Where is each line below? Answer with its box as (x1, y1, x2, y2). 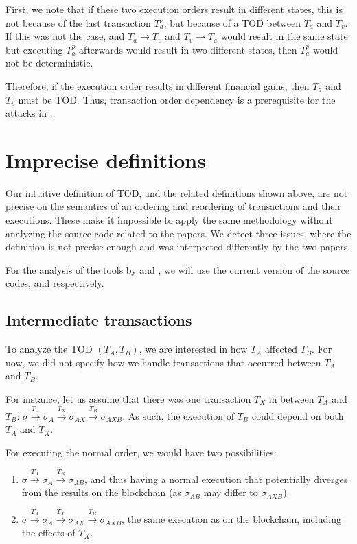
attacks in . (5, 106, 53, 120)
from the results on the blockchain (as (21, 485, 181, 499)
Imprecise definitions (5, 145, 206, 174)
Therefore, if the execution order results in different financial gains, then (5, 78, 310, 93)
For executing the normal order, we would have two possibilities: (5, 445, 277, 459)
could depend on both (251, 408, 344, 423)
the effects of (21, 525, 76, 539)
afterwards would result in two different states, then (79, 42, 297, 56)
